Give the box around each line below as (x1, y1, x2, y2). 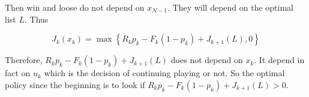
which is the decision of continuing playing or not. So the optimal (44, 67, 285, 79)
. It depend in (254, 54, 305, 66)
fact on (5, 67, 31, 79)
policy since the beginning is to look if (5, 78, 145, 90)
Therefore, (5, 54, 43, 66)
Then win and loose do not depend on (5, 1, 145, 13)
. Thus (24, 12, 49, 25)
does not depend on (170, 54, 243, 66)
